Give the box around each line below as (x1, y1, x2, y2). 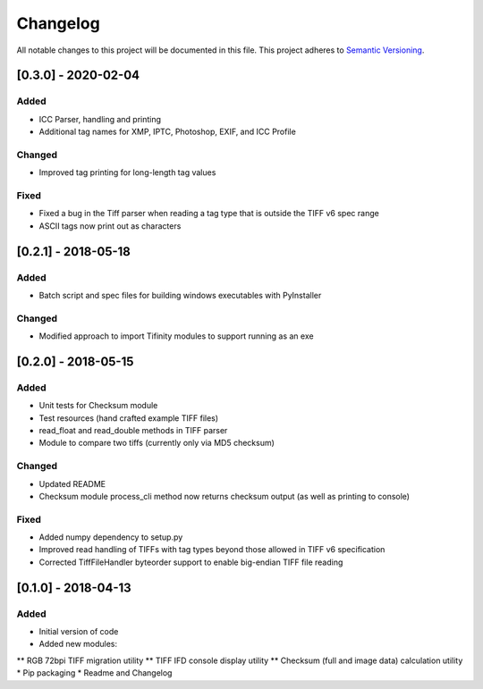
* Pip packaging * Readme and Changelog (16, 668, 173, 678)
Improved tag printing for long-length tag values (38, 167, 216, 178)
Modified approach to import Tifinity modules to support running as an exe (38, 331, 314, 341)
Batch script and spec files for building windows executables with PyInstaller (38, 290, 322, 300)
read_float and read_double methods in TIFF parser (38, 425, 228, 435)
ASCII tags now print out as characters (38, 220, 182, 231)
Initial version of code (38, 626, 119, 636)
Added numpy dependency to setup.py (38, 532, 183, 542)
